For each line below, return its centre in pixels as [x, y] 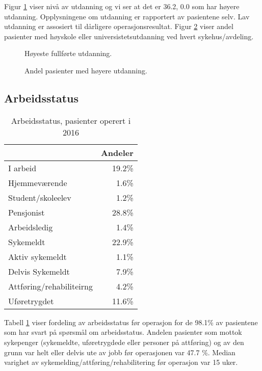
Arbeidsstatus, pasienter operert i [71, 120]
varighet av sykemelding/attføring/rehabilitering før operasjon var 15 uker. [121, 362]
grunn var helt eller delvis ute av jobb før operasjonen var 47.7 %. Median [120, 352]
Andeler [117, 152]
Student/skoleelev [40, 197]
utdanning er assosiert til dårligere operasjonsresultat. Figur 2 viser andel [119, 26]
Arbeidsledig [31, 227]
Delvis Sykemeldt [39, 271]
